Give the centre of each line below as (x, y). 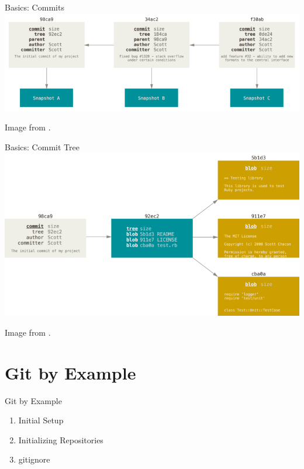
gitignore (34, 459)
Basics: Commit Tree (42, 146)
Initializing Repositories (61, 439)
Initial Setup (41, 420)
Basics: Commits (34, 7)
